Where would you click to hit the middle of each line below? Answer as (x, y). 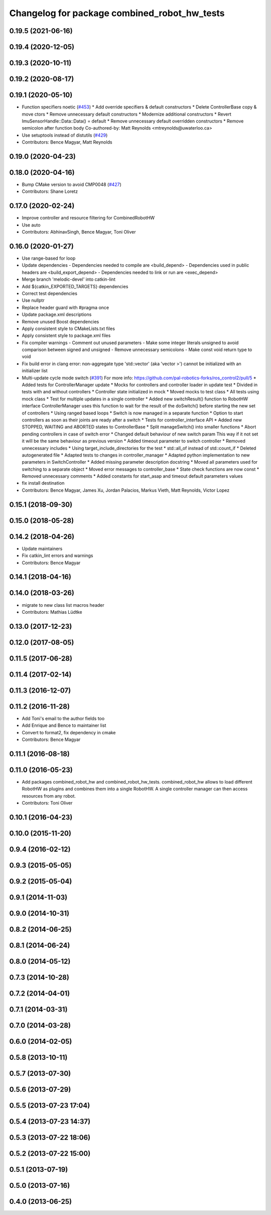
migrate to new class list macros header (63, 605)
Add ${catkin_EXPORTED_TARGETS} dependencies (75, 286)
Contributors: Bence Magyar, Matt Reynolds (67, 142)
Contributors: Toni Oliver (47, 803)
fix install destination (43, 483)
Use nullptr (33, 300)
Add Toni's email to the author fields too (63, 718)
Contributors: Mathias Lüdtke (52, 612)
